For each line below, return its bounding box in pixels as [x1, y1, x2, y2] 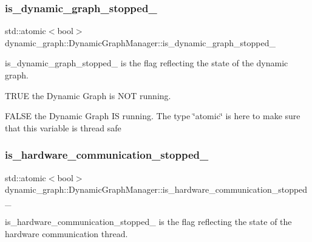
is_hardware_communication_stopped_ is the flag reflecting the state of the [5, 215, 292, 228]
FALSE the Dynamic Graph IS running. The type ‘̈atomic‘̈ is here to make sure [5, 109, 300, 122]
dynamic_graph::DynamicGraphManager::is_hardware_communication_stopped [5, 183, 308, 196]
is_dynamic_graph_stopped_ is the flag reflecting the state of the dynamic [5, 57, 288, 69]
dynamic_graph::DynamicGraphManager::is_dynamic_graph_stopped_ [5, 36, 276, 49]
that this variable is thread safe [5, 121, 121, 134]
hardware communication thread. [5, 227, 128, 240]
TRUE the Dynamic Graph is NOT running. [5, 89, 171, 102]
